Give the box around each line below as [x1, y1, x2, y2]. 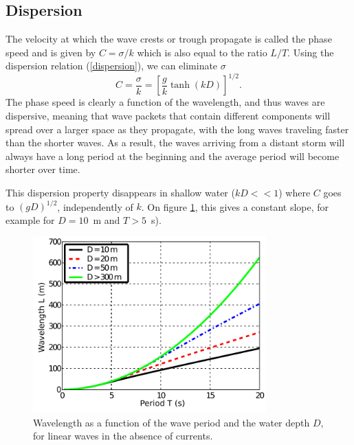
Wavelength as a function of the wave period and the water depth [33, 415, 310, 429]
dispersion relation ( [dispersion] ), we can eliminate [5, 58, 218, 73]
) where [278, 185, 311, 200]
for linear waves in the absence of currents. [33, 429, 213, 443]
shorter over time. [5, 162, 80, 176]
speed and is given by [5, 45, 96, 59]
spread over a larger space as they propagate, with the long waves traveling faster [5, 122, 349, 136]
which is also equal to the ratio [137, 45, 267, 59]
